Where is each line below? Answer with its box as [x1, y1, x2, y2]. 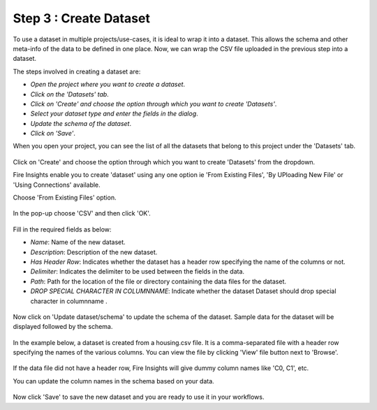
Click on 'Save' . [30, 129, 76, 138]
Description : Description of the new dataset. [30, 248, 158, 256]
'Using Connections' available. [13, 181, 101, 189]
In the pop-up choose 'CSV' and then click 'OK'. [13, 209, 151, 218]
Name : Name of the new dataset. [30, 238, 126, 246]
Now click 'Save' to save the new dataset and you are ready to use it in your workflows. [13, 393, 265, 402]
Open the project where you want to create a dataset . [30, 80, 185, 89]
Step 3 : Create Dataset [13, 10, 150, 26]
